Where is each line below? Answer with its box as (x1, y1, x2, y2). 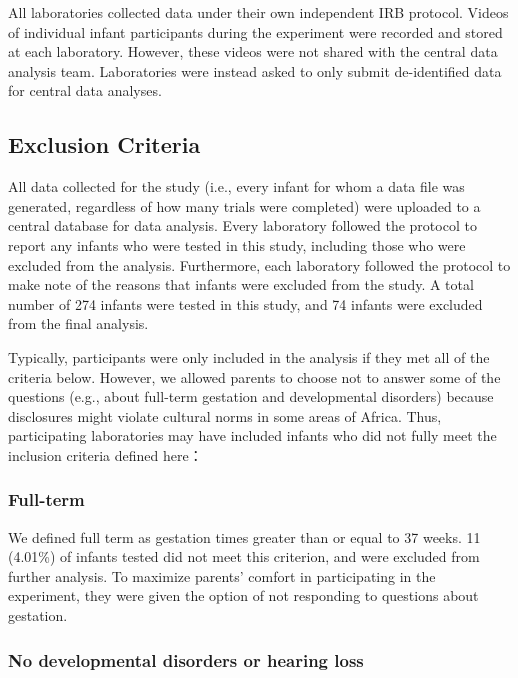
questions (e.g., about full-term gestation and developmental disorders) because (8, 386, 494, 407)
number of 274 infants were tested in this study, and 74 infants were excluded (8, 293, 483, 314)
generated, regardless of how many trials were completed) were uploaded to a (8, 195, 481, 216)
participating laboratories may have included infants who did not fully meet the (8, 425, 497, 446)
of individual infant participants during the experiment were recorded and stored (8, 21, 503, 42)
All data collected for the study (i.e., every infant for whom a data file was (8, 176, 465, 197)
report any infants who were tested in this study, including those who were (8, 234, 466, 255)
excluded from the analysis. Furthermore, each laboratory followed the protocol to (8, 254, 511, 275)
